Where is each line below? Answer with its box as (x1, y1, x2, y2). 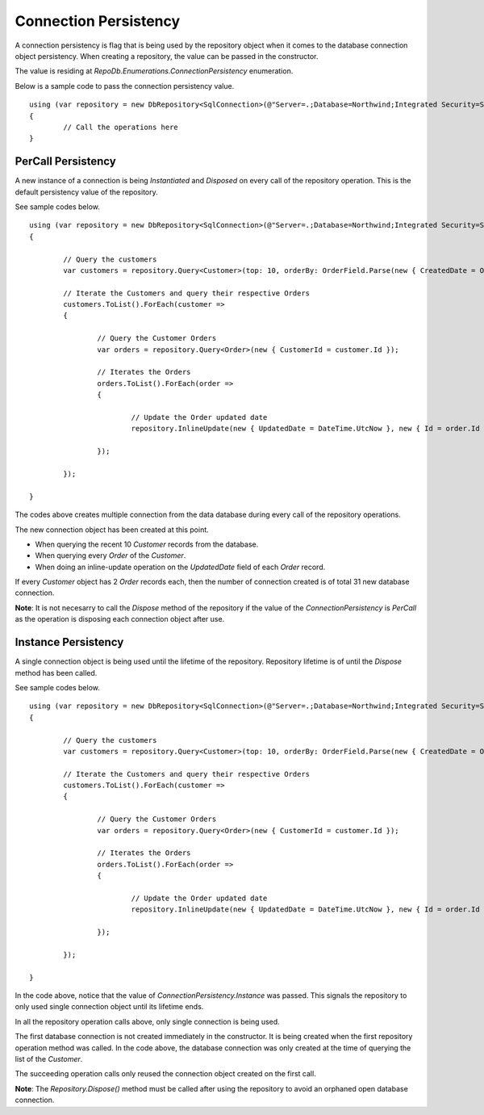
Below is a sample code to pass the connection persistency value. (15, 81, 235, 90)
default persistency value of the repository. (15, 187, 158, 197)
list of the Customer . (15, 1054, 83, 1064)
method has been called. (15, 668, 98, 677)
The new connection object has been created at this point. (15, 525, 209, 534)
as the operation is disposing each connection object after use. (15, 614, 225, 624)
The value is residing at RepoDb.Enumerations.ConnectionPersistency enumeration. (15, 66, 294, 76)
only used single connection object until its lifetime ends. (15, 1002, 204, 1012)
